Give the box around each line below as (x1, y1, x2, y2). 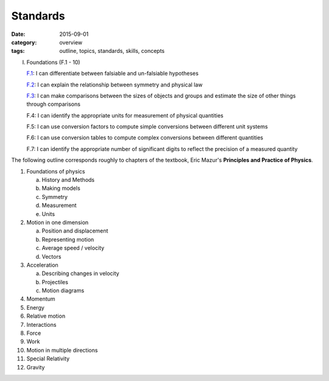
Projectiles (41, 278, 68, 285)
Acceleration (26, 261, 59, 268)
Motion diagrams (41, 287, 85, 295)
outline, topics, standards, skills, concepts (59, 47, 165, 55)
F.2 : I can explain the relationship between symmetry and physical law (26, 81, 203, 88)
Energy (26, 304, 45, 311)
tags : (11, 47, 25, 55)
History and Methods (41, 177, 94, 184)
